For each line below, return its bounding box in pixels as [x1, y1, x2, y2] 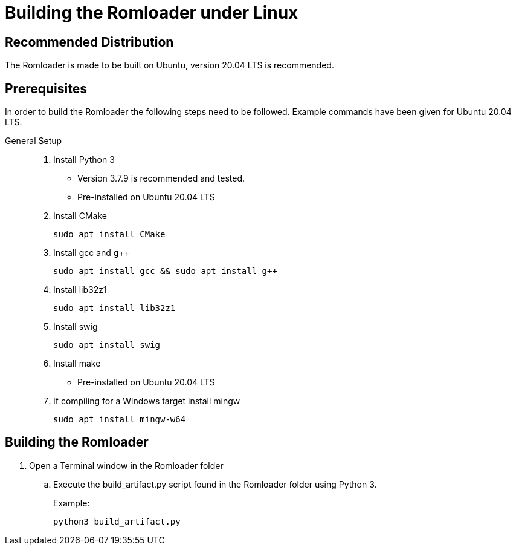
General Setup [5, 136, 62, 146]
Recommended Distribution [5, 34, 174, 50]
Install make [53, 358, 101, 369]
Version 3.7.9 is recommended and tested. [77, 173, 245, 184]
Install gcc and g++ [53, 247, 130, 258]
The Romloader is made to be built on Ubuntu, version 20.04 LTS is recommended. [5, 60, 334, 71]
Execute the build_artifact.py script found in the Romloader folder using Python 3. [53, 479, 377, 489]
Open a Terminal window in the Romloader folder [29, 460, 224, 471]
